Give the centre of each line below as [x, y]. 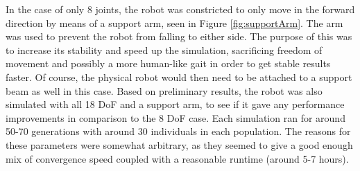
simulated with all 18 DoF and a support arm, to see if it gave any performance [175, 104]
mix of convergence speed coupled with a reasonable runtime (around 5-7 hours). [177, 158]
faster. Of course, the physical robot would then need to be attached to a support [179, 76]
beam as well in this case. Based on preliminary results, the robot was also [164, 90]
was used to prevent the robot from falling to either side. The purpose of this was [179, 36]
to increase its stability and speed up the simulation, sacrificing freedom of [164, 49]
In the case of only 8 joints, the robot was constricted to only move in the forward [180, 9]
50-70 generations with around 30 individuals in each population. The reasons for [178, 131]
